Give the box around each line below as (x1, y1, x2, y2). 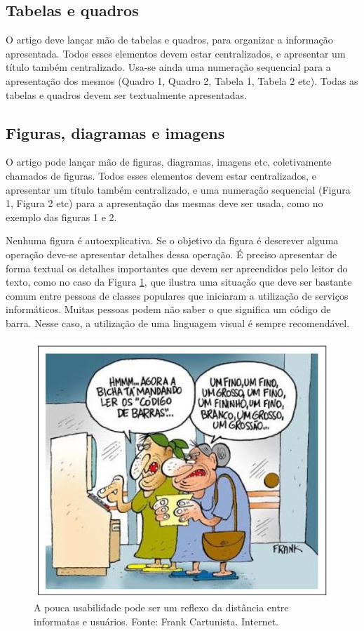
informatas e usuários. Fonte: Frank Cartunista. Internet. (34, 613, 278, 628)
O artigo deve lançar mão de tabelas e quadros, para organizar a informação (6, 32, 333, 47)
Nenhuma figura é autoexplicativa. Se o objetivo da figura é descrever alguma (6, 233, 339, 248)
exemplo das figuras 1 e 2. (6, 209, 117, 224)
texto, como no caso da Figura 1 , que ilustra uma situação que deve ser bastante (6, 274, 352, 289)
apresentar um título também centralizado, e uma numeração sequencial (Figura (6, 182, 351, 197)
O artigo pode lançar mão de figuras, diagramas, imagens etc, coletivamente (6, 154, 332, 169)
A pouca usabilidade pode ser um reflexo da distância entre (34, 600, 289, 615)
